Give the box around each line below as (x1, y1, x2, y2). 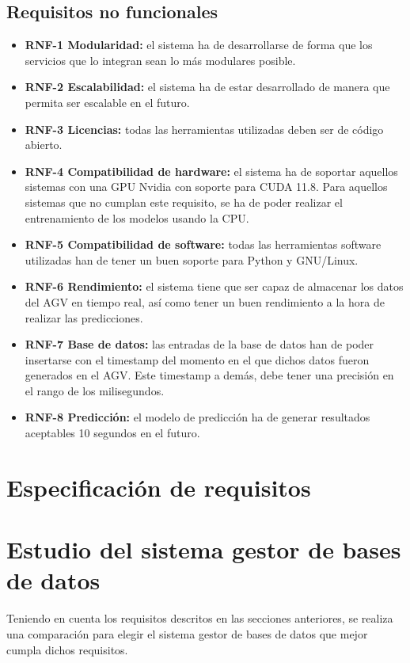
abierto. (25, 136, 63, 153)
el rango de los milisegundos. (25, 382, 165, 398)
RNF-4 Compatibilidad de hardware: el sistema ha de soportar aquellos (25, 162, 398, 179)
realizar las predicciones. (25, 309, 143, 326)
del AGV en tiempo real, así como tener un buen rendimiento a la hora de (25, 293, 385, 310)
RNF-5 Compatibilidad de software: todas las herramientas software (25, 236, 382, 253)
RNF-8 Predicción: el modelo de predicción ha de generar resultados (25, 409, 370, 425)
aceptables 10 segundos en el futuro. (25, 425, 200, 441)
